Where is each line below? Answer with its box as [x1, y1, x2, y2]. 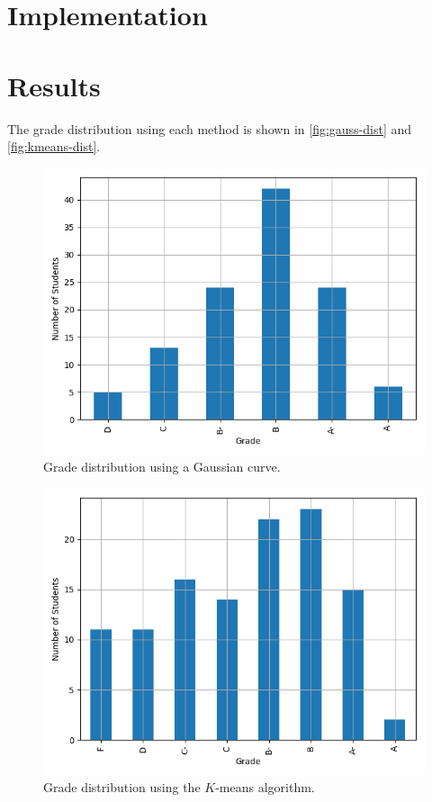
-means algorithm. [215, 778, 315, 797]
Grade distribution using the [43, 778, 201, 797]
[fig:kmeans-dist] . [7, 137, 101, 156]
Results [7, 67, 101, 104]
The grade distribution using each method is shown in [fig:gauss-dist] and [7, 119, 412, 138]
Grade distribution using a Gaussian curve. [43, 457, 281, 476]
